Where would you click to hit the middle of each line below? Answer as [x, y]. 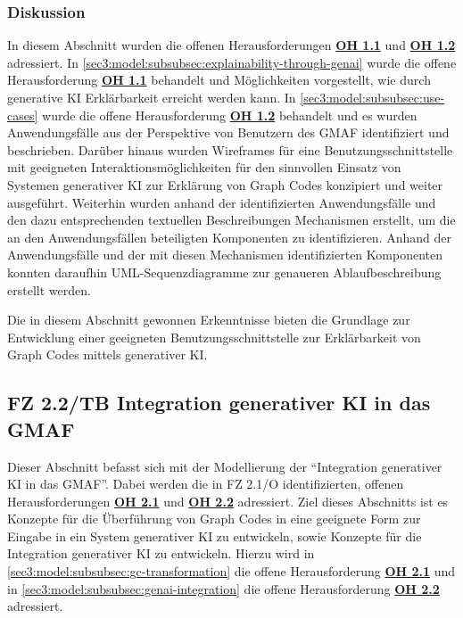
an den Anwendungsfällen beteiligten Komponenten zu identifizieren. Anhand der [229, 237]
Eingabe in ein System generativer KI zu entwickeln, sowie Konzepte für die [215, 536]
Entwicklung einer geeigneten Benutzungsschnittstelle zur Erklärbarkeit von [214, 337]
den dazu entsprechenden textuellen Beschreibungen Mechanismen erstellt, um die [231, 220]
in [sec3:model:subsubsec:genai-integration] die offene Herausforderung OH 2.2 [223, 588]
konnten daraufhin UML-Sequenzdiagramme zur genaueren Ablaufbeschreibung [224, 272]
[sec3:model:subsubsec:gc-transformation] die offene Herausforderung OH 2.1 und [231, 571]
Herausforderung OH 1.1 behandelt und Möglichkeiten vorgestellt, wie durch [219, 80]
